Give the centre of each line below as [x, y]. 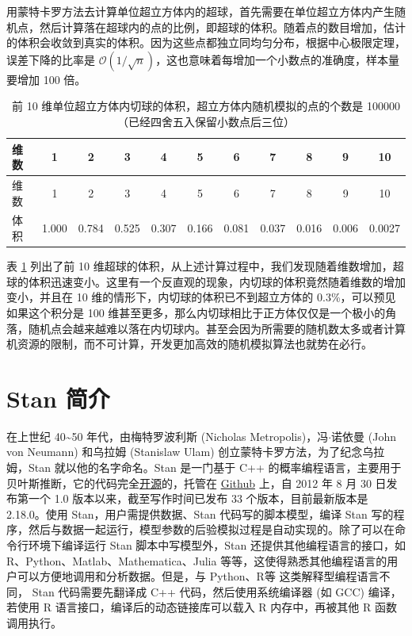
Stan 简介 [58, 398]
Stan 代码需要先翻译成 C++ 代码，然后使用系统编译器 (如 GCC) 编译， [217, 591]
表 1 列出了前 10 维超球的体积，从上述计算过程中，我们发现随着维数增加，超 [205, 266]
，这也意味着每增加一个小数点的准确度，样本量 [278, 59]
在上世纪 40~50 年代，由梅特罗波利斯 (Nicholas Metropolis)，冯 [168, 436]
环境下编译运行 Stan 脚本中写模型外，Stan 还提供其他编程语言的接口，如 [217, 544]
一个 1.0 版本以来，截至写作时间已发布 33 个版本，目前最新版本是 [198, 498]
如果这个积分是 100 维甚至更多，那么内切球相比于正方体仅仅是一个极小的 [196, 312]
